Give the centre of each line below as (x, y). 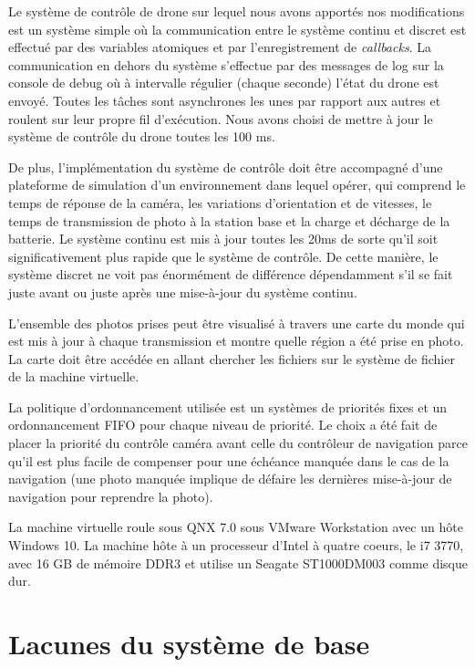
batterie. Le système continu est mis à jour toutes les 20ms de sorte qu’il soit (223, 239)
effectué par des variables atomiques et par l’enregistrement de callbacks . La (220, 47)
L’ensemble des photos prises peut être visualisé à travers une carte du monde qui (237, 323)
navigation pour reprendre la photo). (111, 496)
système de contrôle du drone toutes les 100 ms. (142, 136)
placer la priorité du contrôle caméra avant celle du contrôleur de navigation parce (238, 443)
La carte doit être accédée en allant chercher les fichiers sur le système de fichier (232, 358)
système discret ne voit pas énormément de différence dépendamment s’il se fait (231, 274)
